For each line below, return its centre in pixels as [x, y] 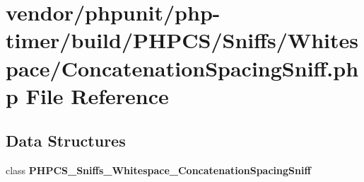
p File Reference [87, 95]
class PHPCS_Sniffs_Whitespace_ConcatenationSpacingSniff [158, 170]
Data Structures [66, 141]
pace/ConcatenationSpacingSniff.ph [182, 68]
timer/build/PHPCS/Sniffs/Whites [182, 40]
